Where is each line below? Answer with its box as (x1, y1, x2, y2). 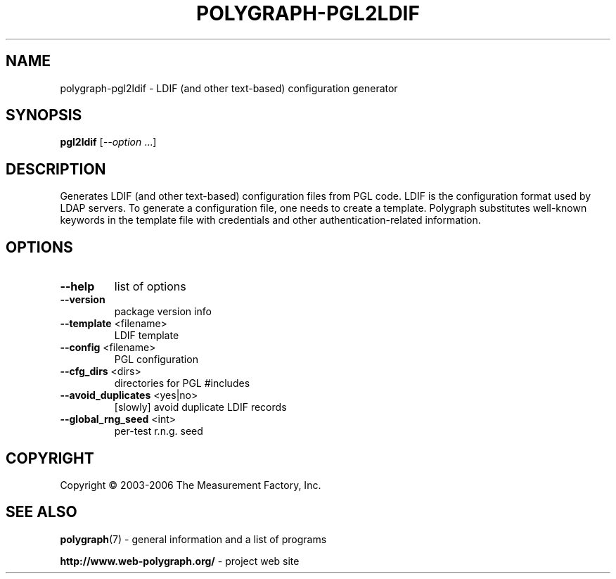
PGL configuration (114, 353, 198, 366)
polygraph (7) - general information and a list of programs (60, 533, 327, 545)
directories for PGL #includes (114, 377, 250, 390)
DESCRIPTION (6, 160, 106, 178)
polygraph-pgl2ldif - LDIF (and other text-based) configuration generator (60, 82, 398, 94)
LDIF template (114, 329, 179, 342)
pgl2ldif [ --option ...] (60, 136, 157, 148)
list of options (114, 279, 186, 294)
